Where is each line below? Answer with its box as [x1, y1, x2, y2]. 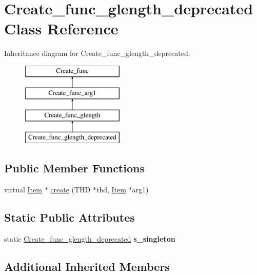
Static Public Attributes [4, 209, 135, 225]
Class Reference [4, 18, 118, 39]
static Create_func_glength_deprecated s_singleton [4, 233, 175, 244]
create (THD [50, 184, 91, 194]
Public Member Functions [4, 160, 145, 176]
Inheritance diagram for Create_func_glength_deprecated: [4, 48, 190, 58]
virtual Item [4, 184, 42, 194]
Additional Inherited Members [4, 258, 170, 274]
